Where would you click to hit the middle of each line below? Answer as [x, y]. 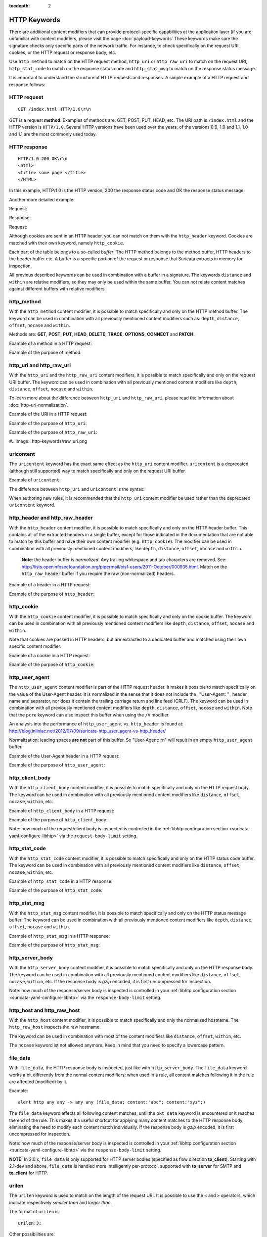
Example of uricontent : [35, 480]
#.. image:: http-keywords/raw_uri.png [48, 441]
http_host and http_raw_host [44, 1010]
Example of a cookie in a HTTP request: [49, 655]
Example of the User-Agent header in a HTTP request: [64, 756]
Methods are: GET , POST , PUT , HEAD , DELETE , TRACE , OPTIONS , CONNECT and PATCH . [102, 334]
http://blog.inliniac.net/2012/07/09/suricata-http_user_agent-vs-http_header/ [88, 731]
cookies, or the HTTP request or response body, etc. [63, 52]
